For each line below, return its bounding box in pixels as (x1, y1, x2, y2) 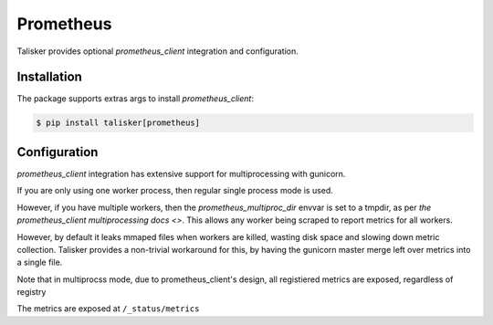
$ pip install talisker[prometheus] (36, 118, 201, 128)
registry (16, 287, 47, 298)
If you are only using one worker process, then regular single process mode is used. (16, 185, 333, 196)
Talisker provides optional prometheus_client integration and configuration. (16, 46, 299, 57)
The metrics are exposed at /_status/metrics (16, 303, 200, 314)
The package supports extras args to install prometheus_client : (16, 93, 255, 104)
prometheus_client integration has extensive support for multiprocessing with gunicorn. (16, 168, 346, 179)
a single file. (16, 257, 63, 268)
